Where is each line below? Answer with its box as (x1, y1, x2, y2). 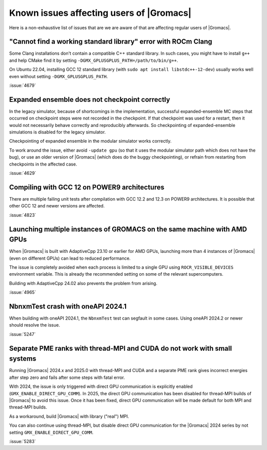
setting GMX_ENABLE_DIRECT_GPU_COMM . (9, 429, 94, 435)
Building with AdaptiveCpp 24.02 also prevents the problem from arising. (9, 280, 158, 286)
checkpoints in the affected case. (9, 161, 78, 167)
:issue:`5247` (9, 331, 36, 337)
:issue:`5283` (9, 438, 36, 444)
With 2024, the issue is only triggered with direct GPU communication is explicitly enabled (9, 383, 193, 390)
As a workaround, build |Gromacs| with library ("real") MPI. (9, 413, 130, 419)
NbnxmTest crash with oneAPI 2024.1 (9, 302, 127, 311)
